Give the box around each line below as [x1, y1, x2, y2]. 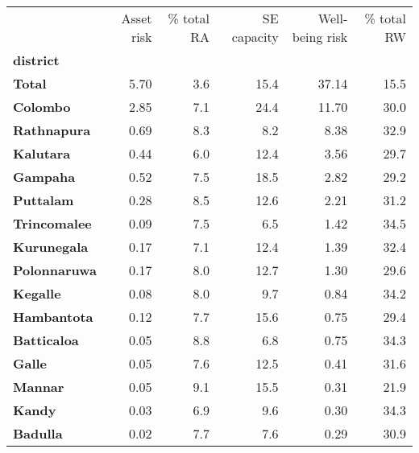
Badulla [13, 424, 63, 443]
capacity [231, 27, 279, 46]
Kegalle [13, 284, 61, 303]
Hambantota [13, 307, 93, 326]
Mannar [13, 377, 64, 396]
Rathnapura [13, 121, 91, 139]
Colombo [13, 97, 71, 116]
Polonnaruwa [13, 261, 97, 279]
